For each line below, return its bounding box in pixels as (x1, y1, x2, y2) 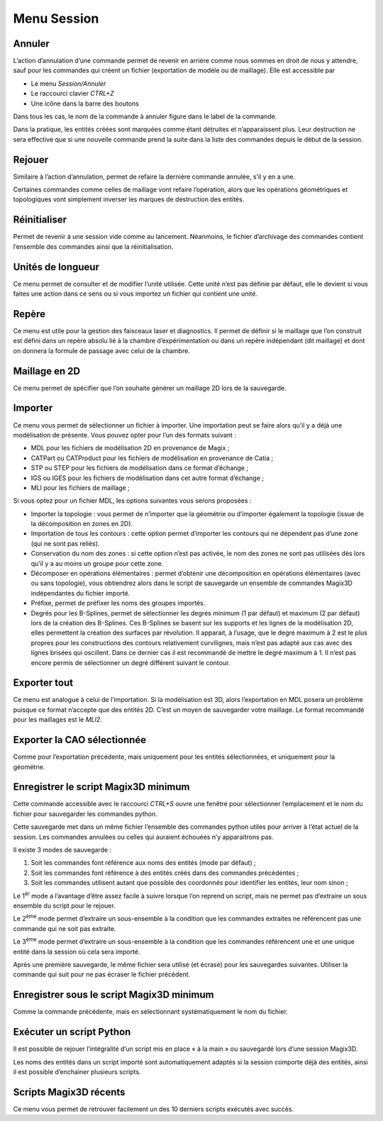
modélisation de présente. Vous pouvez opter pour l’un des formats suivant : (13, 430, 237, 439)
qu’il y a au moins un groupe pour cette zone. (30, 559, 164, 567)
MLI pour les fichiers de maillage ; (30, 483, 131, 492)
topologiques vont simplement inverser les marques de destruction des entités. (13, 195, 245, 203)
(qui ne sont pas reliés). (30, 539, 100, 547)
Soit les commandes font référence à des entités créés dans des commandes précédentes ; (30, 869, 299, 877)
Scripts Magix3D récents (13, 1086, 126, 1098)
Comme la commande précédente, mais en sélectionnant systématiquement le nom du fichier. (13, 1008, 289, 1016)
